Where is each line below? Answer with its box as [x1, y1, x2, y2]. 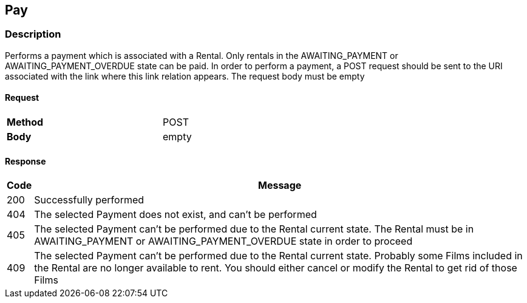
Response [5, 155, 46, 166]
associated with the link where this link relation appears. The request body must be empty [5, 70, 365, 81]
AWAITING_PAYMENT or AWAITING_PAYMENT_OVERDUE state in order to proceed [34, 235, 413, 248]
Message [257, 179, 302, 192]
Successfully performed [34, 194, 144, 206]
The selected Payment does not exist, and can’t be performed [34, 208, 317, 221]
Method [7, 116, 44, 129]
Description [5, 28, 61, 41]
